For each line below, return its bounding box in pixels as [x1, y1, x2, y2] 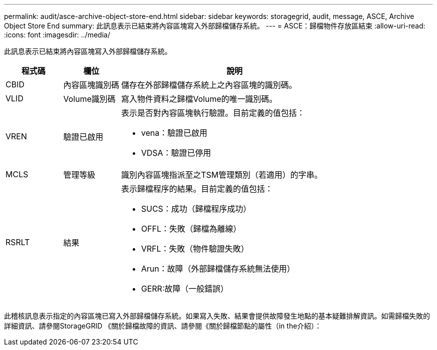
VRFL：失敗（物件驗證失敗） [141, 244, 249, 254]
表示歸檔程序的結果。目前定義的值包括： [121, 184, 273, 194]
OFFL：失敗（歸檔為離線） [141, 224, 241, 234]
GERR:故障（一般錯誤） [141, 284, 228, 294]
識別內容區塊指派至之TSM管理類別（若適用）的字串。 [121, 170, 323, 180]
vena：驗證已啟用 [141, 128, 208, 138]
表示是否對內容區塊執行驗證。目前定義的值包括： [121, 108, 305, 118]
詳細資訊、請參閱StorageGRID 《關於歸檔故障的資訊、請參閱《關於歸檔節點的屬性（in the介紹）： [4, 322, 322, 330]
